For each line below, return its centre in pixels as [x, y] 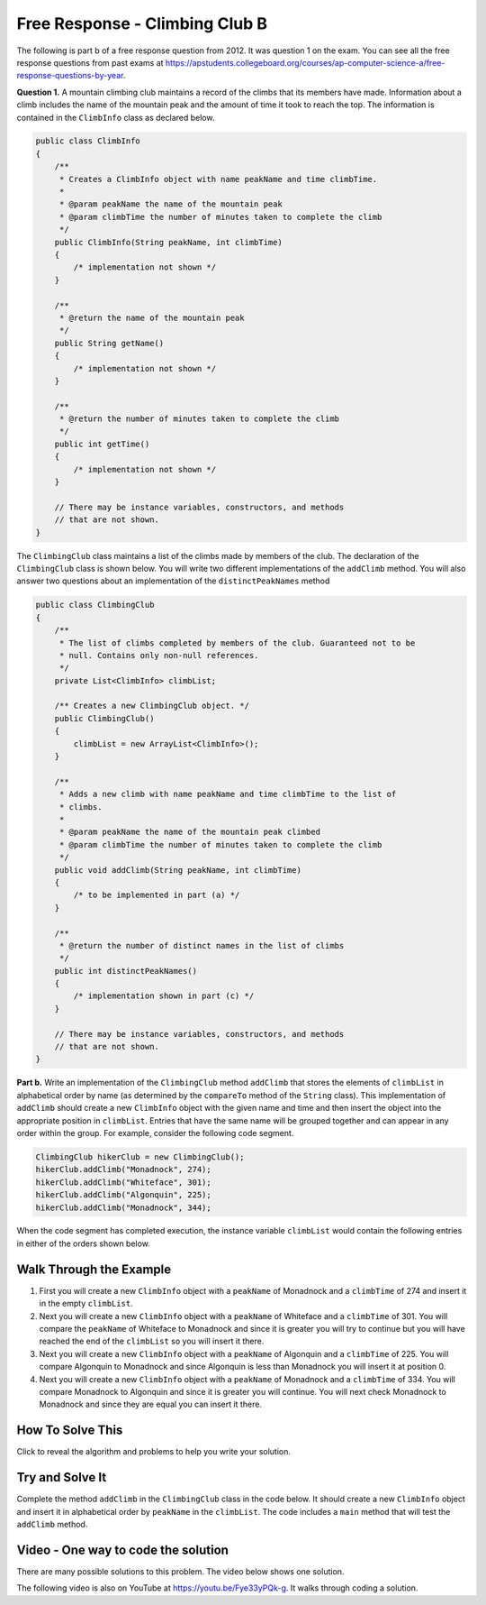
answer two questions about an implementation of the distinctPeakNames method [173, 581]
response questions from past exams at [90, 62]
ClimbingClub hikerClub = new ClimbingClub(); [140, 1157]
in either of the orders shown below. [83, 1243]
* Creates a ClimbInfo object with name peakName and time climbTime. [218, 179]
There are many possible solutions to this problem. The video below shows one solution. [180, 1571]
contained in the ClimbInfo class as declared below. [116, 117]
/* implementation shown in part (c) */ [164, 996]
